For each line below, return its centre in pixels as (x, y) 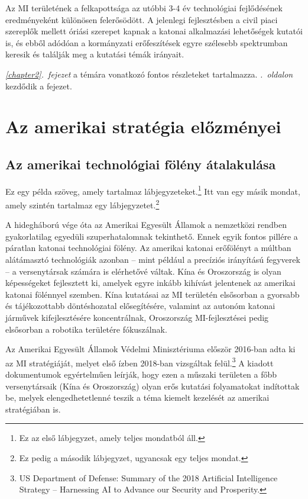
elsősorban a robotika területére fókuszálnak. (86, 329)
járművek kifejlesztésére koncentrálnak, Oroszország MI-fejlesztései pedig (137, 317)
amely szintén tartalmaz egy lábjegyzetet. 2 (82, 204)
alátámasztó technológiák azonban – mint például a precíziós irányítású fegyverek (153, 260)
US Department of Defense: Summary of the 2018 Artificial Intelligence (148, 477)
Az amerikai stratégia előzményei (143, 126)
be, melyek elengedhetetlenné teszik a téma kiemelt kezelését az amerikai (137, 397)
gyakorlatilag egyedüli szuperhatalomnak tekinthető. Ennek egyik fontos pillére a (152, 236)
